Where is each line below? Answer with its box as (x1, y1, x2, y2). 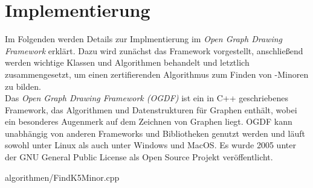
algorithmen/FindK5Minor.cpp (5, 171, 120, 183)
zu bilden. (5, 80, 41, 92)
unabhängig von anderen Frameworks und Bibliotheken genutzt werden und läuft (5, 127, 305, 139)
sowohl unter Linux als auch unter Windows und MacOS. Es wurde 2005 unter (5, 139, 296, 151)
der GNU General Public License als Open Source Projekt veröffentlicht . (5, 151, 273, 163)
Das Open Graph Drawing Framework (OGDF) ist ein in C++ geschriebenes (5, 92, 289, 104)
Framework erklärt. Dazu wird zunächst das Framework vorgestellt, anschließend (5, 44, 303, 57)
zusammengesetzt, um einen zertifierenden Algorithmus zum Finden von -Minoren (5, 67, 309, 80)
